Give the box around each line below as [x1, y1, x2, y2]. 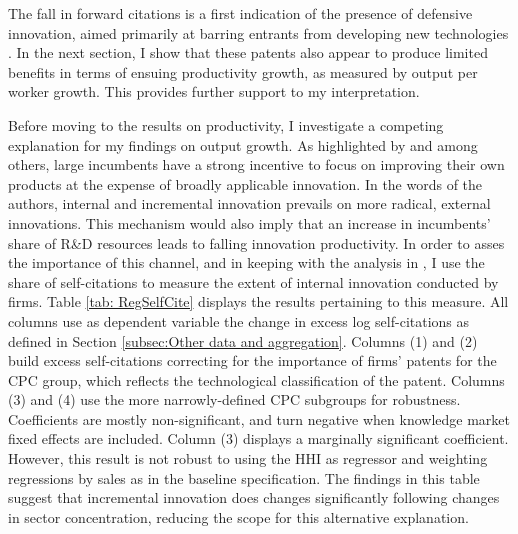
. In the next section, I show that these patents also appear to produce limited [8, 42, 488, 63]
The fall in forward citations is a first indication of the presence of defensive [8, 3, 473, 23]
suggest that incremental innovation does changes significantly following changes [8, 487, 500, 508]
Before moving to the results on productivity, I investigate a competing [8, 114, 444, 135]
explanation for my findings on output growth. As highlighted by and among [8, 134, 478, 155]
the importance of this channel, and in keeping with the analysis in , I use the [8, 252, 485, 273]
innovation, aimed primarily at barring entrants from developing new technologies [8, 22, 509, 43]
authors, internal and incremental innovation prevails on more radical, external [8, 193, 491, 214]
